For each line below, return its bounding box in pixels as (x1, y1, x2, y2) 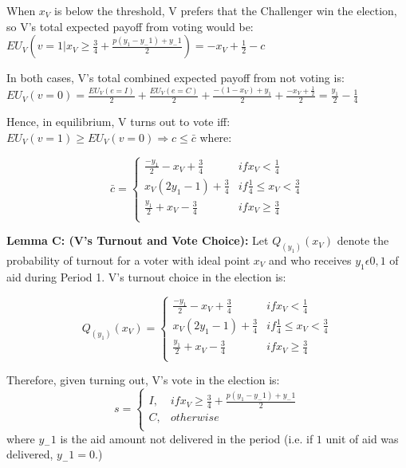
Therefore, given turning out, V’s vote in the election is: (6, 372, 280, 388)
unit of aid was (325, 430, 399, 446)
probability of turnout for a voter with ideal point (6, 252, 250, 269)
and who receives (268, 252, 352, 269)
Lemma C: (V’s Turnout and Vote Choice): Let (6, 232, 269, 249)
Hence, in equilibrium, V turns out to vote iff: (6, 113, 231, 130)
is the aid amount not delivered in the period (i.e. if (60, 430, 313, 446)
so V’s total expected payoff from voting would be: (6, 18, 254, 34)
